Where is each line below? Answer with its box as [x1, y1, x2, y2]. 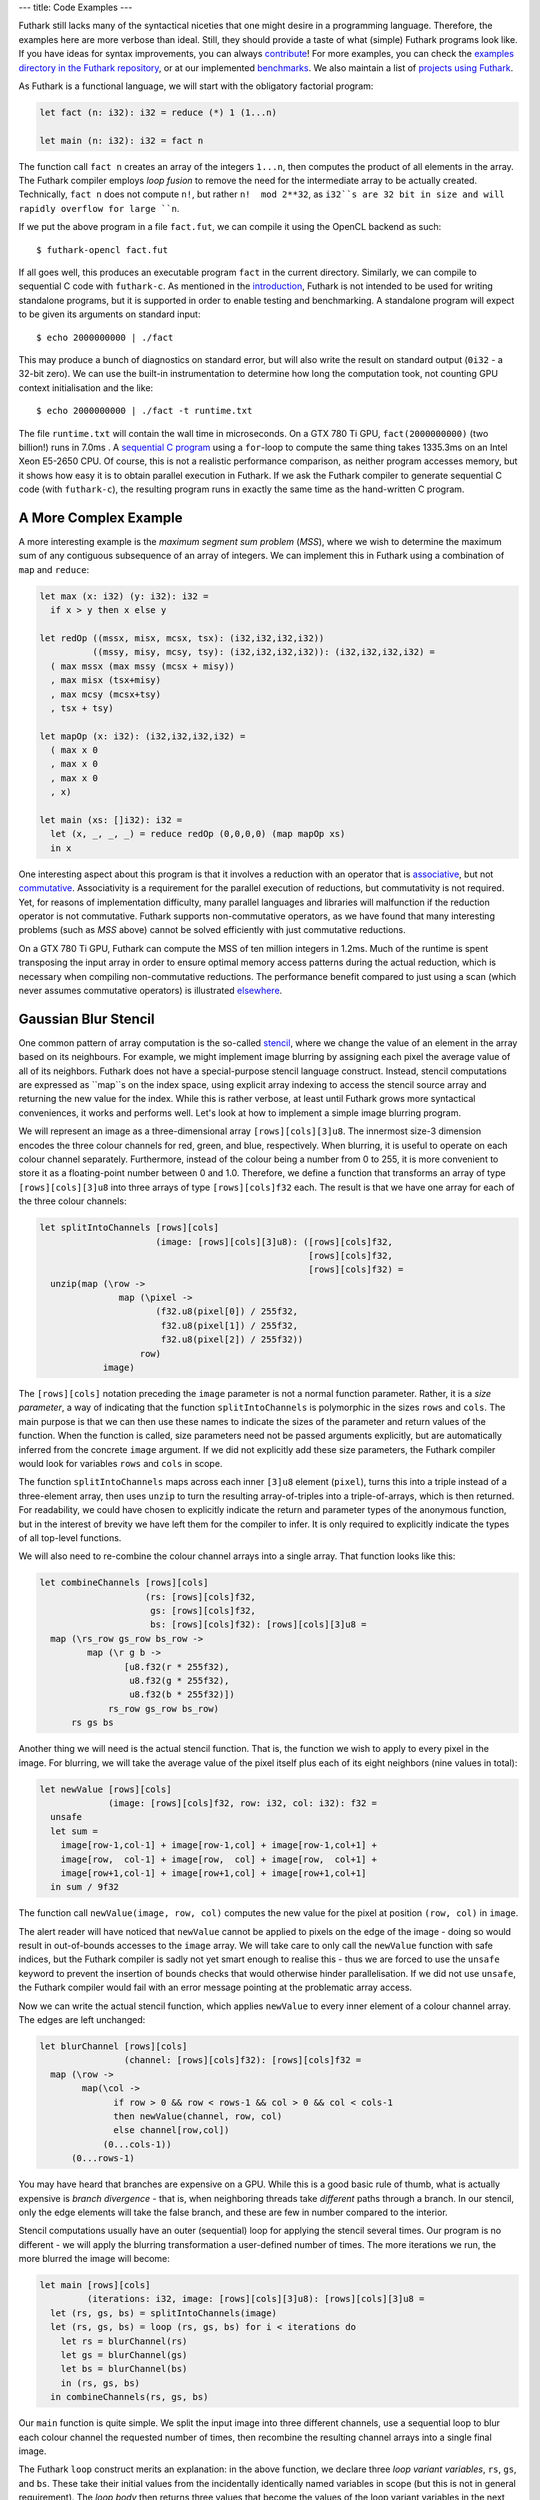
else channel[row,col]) [113, 2125, 230, 2136]
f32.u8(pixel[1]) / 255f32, [160, 1320, 299, 1331]
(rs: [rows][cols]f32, [145, 1591, 257, 1602]
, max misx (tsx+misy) [50, 675, 162, 686]
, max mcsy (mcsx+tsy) [50, 688, 162, 700]
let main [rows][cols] [39, 2280, 151, 2291]
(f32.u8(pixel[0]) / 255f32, [155, 1306, 299, 1317]
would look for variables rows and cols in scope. [18, 1457, 223, 1469]
